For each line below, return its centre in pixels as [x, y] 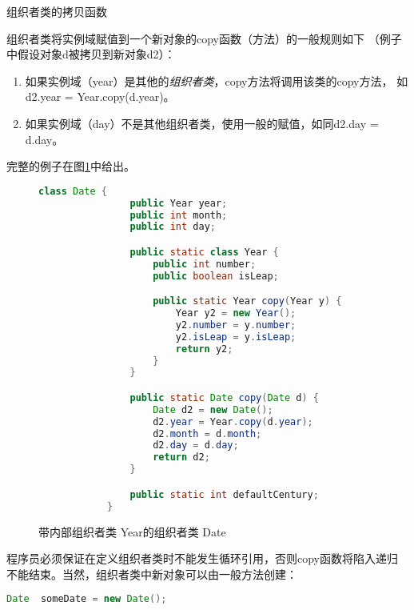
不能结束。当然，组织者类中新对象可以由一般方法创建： [152, 574]
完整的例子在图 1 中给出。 [71, 166]
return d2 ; [181, 457]
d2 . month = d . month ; [207, 433]
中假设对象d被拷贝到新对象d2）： [91, 54]
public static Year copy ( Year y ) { [247, 301]
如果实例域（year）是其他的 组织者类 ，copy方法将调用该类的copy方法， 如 [217, 80]
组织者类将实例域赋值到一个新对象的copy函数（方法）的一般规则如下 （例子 [204, 38]
